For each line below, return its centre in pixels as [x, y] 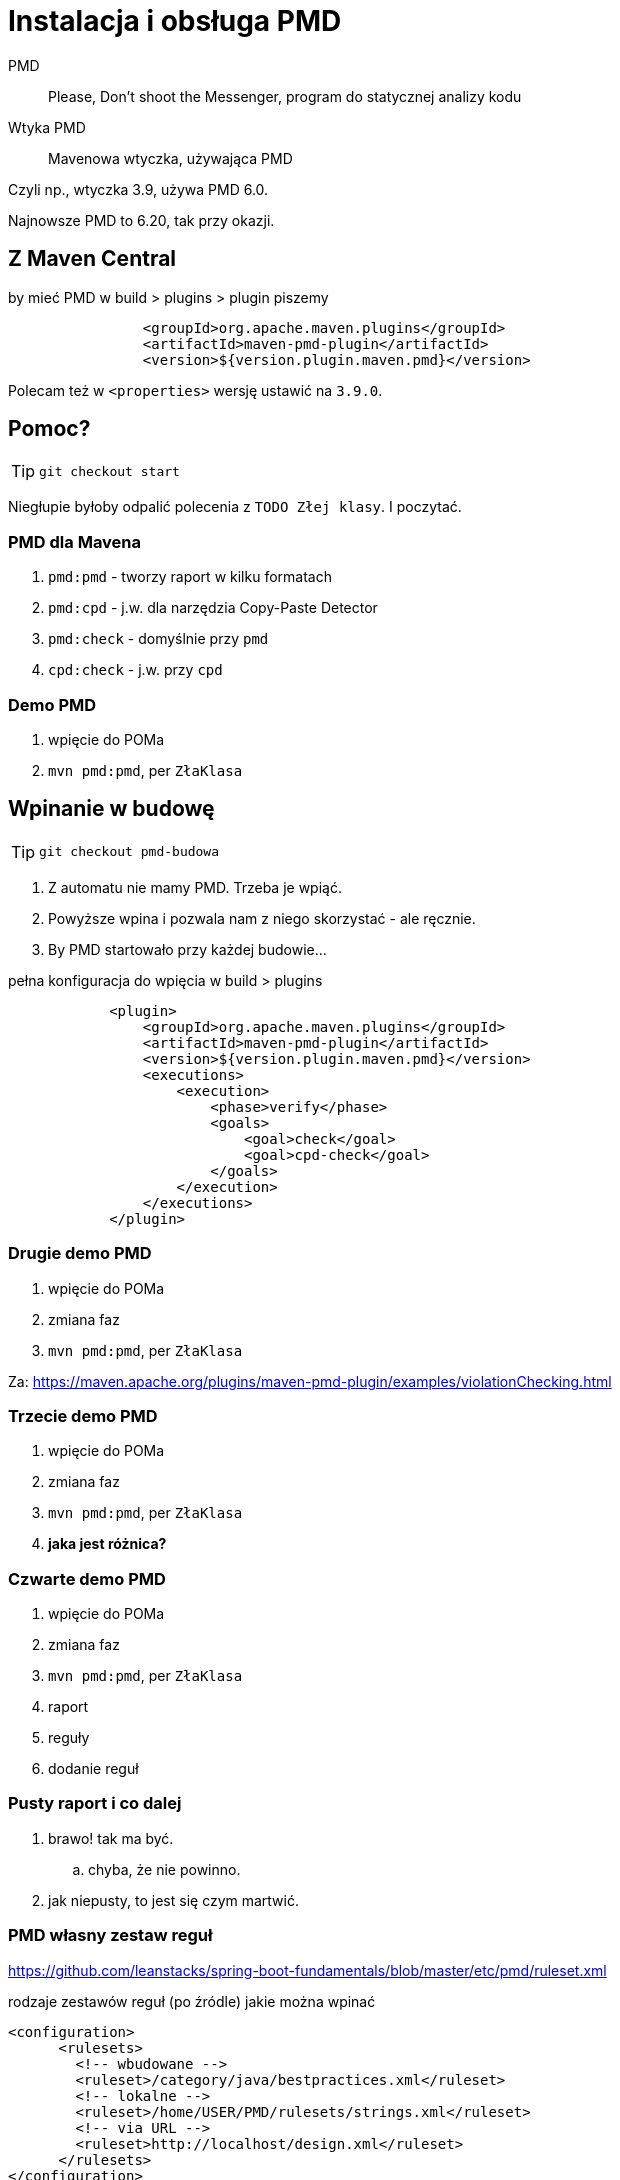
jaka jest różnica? [107, 1544]
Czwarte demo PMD [87, 1578]
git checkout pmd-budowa [129, 852]
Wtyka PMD [47, 127]
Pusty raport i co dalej [95, 1803]
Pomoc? [49, 429]
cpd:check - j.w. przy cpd [135, 670]
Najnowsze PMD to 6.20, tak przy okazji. [141, 220]
